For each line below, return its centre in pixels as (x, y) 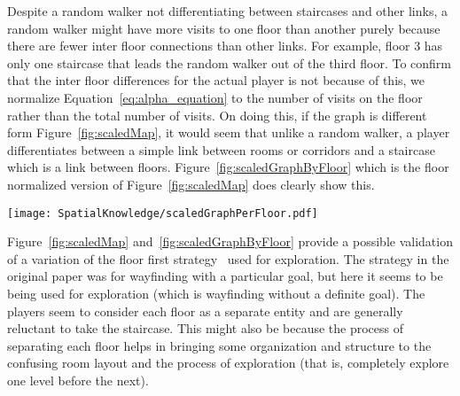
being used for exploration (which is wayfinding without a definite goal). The (216, 293)
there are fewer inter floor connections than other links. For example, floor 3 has (225, 46)
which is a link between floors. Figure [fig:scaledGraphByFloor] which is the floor (228, 167)
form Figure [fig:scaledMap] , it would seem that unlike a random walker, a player (229, 132)
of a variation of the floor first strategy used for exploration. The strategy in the (228, 258)
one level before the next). (78, 380)
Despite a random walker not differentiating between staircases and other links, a (227, 11)
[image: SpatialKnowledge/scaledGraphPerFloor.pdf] (163, 213)
